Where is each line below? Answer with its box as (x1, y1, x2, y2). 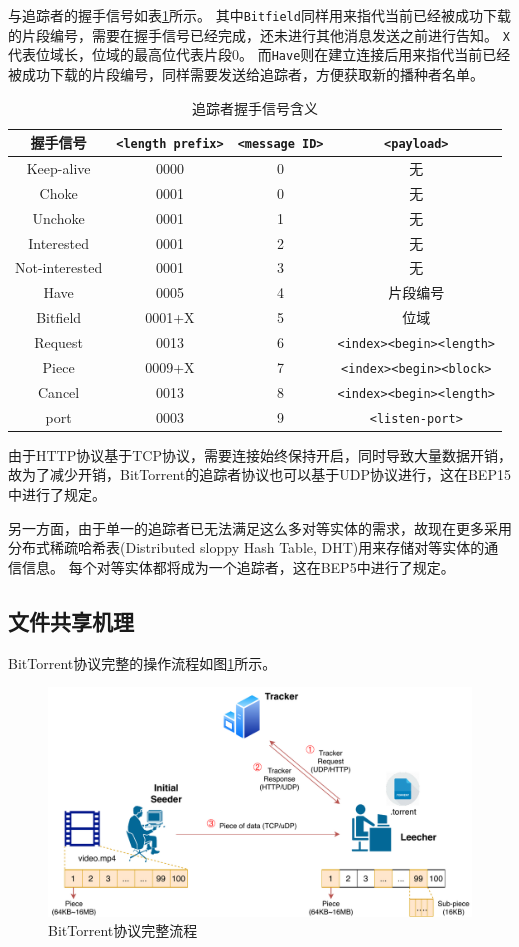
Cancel (38, 381, 80, 402)
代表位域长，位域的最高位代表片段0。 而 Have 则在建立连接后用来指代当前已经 (8, 44, 511, 65)
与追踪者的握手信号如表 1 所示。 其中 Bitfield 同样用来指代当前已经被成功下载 (8, 5, 511, 25)
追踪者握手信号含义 (192, 97, 319, 118)
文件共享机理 (8, 605, 134, 636)
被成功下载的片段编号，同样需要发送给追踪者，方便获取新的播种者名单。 (8, 63, 484, 84)
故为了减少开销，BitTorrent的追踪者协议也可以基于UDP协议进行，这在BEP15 (8, 464, 511, 485)
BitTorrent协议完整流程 (48, 920, 198, 941)
